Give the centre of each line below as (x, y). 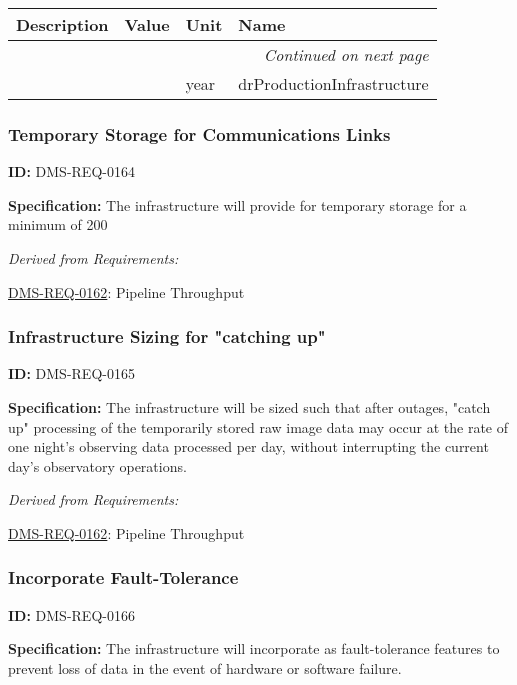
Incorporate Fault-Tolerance (123, 577)
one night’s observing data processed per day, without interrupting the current (248, 446)
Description (62, 24)
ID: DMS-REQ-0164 (71, 171)
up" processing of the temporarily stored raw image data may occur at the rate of (258, 426)
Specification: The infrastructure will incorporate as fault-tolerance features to (254, 648)
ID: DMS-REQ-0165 (71, 373)
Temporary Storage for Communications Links (199, 133)
